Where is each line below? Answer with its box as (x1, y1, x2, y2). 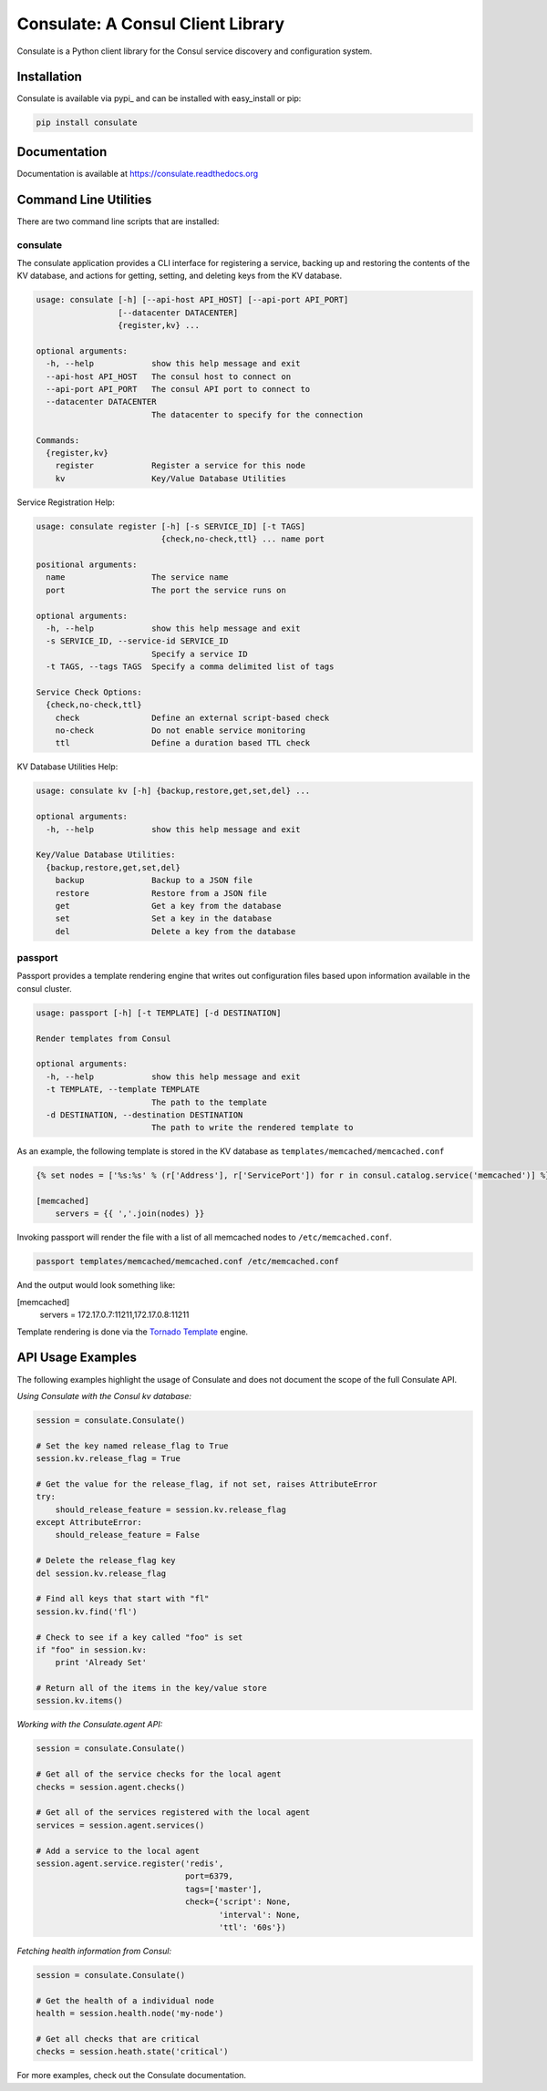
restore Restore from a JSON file (55, 888, 268, 898)
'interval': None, (218, 1910, 301, 1920)
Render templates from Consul (36, 1033, 171, 1044)
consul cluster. (16, 983, 72, 994)
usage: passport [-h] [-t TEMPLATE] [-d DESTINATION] (36, 1007, 282, 1018)
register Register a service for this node (55, 460, 305, 471)
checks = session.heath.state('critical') (36, 2046, 229, 2057)
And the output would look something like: (16, 1280, 176, 1291)
